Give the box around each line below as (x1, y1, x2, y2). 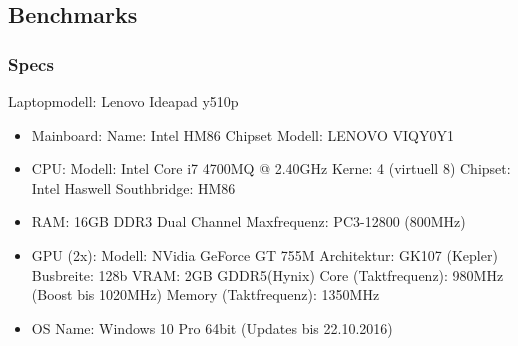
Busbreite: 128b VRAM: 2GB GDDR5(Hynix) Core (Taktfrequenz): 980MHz (31, 264, 504, 285)
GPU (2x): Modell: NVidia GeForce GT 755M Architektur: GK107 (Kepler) (31, 244, 498, 265)
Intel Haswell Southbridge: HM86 (31, 177, 236, 198)
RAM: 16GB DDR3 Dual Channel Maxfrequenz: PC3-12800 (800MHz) (31, 211, 466, 232)
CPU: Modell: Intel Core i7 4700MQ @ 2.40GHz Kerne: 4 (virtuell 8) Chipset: (31, 158, 511, 179)
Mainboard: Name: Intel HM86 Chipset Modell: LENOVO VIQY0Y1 (31, 124, 454, 145)
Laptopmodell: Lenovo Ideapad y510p (8, 91, 239, 111)
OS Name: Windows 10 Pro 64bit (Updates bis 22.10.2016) (31, 317, 393, 338)
